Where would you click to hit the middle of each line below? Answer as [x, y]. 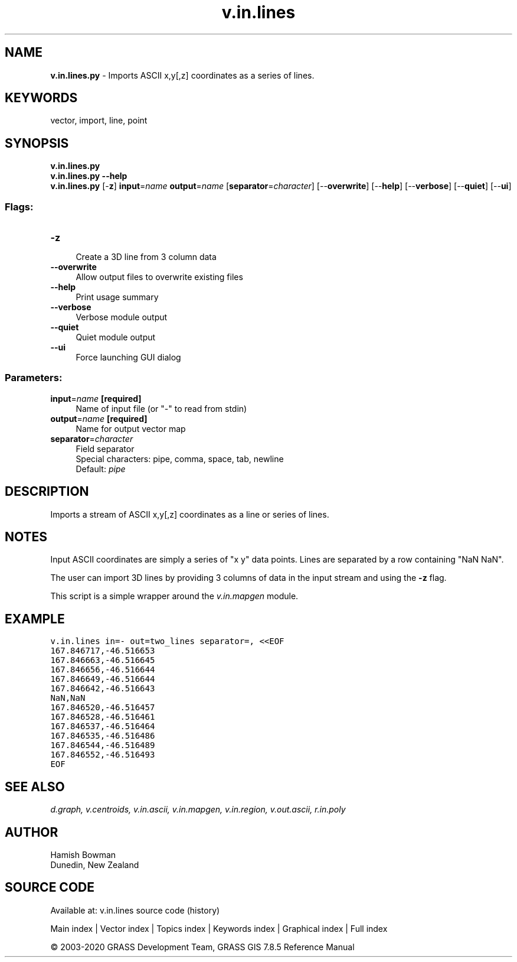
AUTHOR [32, 832]
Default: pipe [101, 469]
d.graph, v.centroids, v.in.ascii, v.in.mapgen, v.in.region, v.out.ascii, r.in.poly [198, 810]
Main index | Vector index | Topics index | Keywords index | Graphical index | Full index [219, 928]
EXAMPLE [35, 619]
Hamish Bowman [83, 855]
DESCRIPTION [47, 492]
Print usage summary [117, 297]
